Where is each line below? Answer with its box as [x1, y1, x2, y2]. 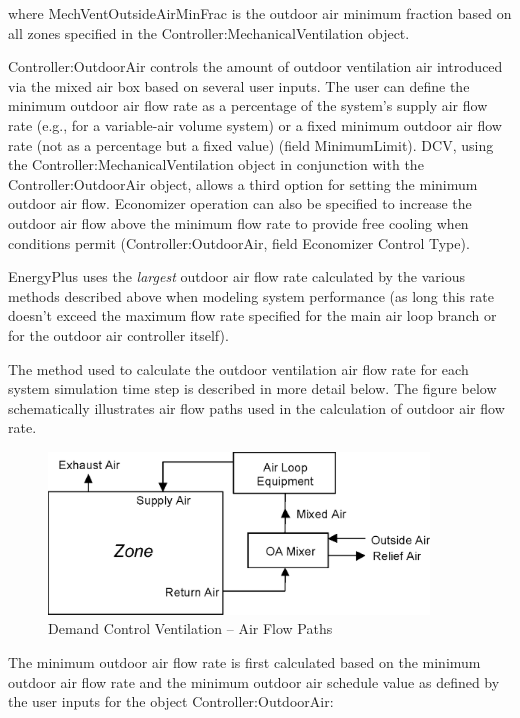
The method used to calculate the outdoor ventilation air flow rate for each [8, 358, 469, 379]
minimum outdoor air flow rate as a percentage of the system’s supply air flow [8, 95, 488, 116]
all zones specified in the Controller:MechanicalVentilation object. [8, 22, 410, 43]
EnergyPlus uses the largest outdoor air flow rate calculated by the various [8, 266, 465, 287]
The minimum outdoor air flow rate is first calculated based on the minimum [8, 651, 481, 672]
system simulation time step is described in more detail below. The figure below [8, 378, 497, 399]
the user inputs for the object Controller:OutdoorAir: [8, 691, 334, 712]
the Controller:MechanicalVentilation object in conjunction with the [8, 154, 424, 175]
